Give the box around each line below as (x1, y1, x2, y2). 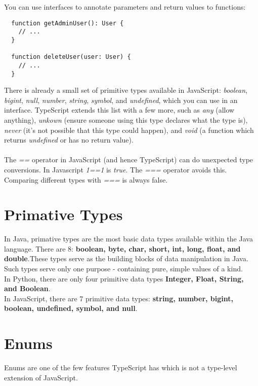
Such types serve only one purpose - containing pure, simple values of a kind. (4, 263, 243, 274)
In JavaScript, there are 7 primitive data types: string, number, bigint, (4, 293, 233, 303)
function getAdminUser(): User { (11, 19, 124, 27)
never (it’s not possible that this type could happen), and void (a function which (4, 124, 254, 135)
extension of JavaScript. (4, 372, 78, 382)
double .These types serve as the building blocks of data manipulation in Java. (4, 253, 248, 264)
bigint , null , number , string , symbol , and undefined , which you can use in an (4, 94, 238, 105)
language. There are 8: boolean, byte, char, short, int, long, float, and (4, 243, 241, 254)
